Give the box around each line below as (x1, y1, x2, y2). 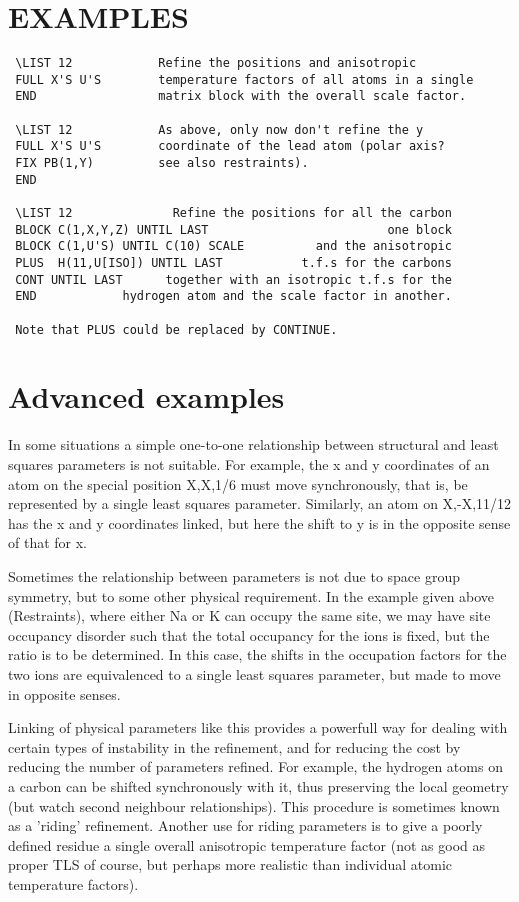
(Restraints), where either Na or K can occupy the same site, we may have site (8, 605, 491, 626)
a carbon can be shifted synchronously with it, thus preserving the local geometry (8, 775, 509, 796)
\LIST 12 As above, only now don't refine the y (15, 122, 424, 137)
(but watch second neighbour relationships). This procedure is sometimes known (8, 795, 500, 816)
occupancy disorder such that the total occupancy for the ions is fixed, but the (8, 624, 490, 645)
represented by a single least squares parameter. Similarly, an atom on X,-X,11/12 (8, 493, 512, 514)
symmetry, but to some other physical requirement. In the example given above (8, 585, 495, 606)
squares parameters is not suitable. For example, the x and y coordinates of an (8, 454, 490, 474)
